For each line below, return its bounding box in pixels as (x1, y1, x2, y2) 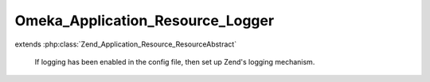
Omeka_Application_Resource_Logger (14, 12, 275, 29)
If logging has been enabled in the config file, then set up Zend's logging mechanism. (34, 57, 315, 66)
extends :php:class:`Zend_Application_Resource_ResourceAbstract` (14, 39, 237, 49)
